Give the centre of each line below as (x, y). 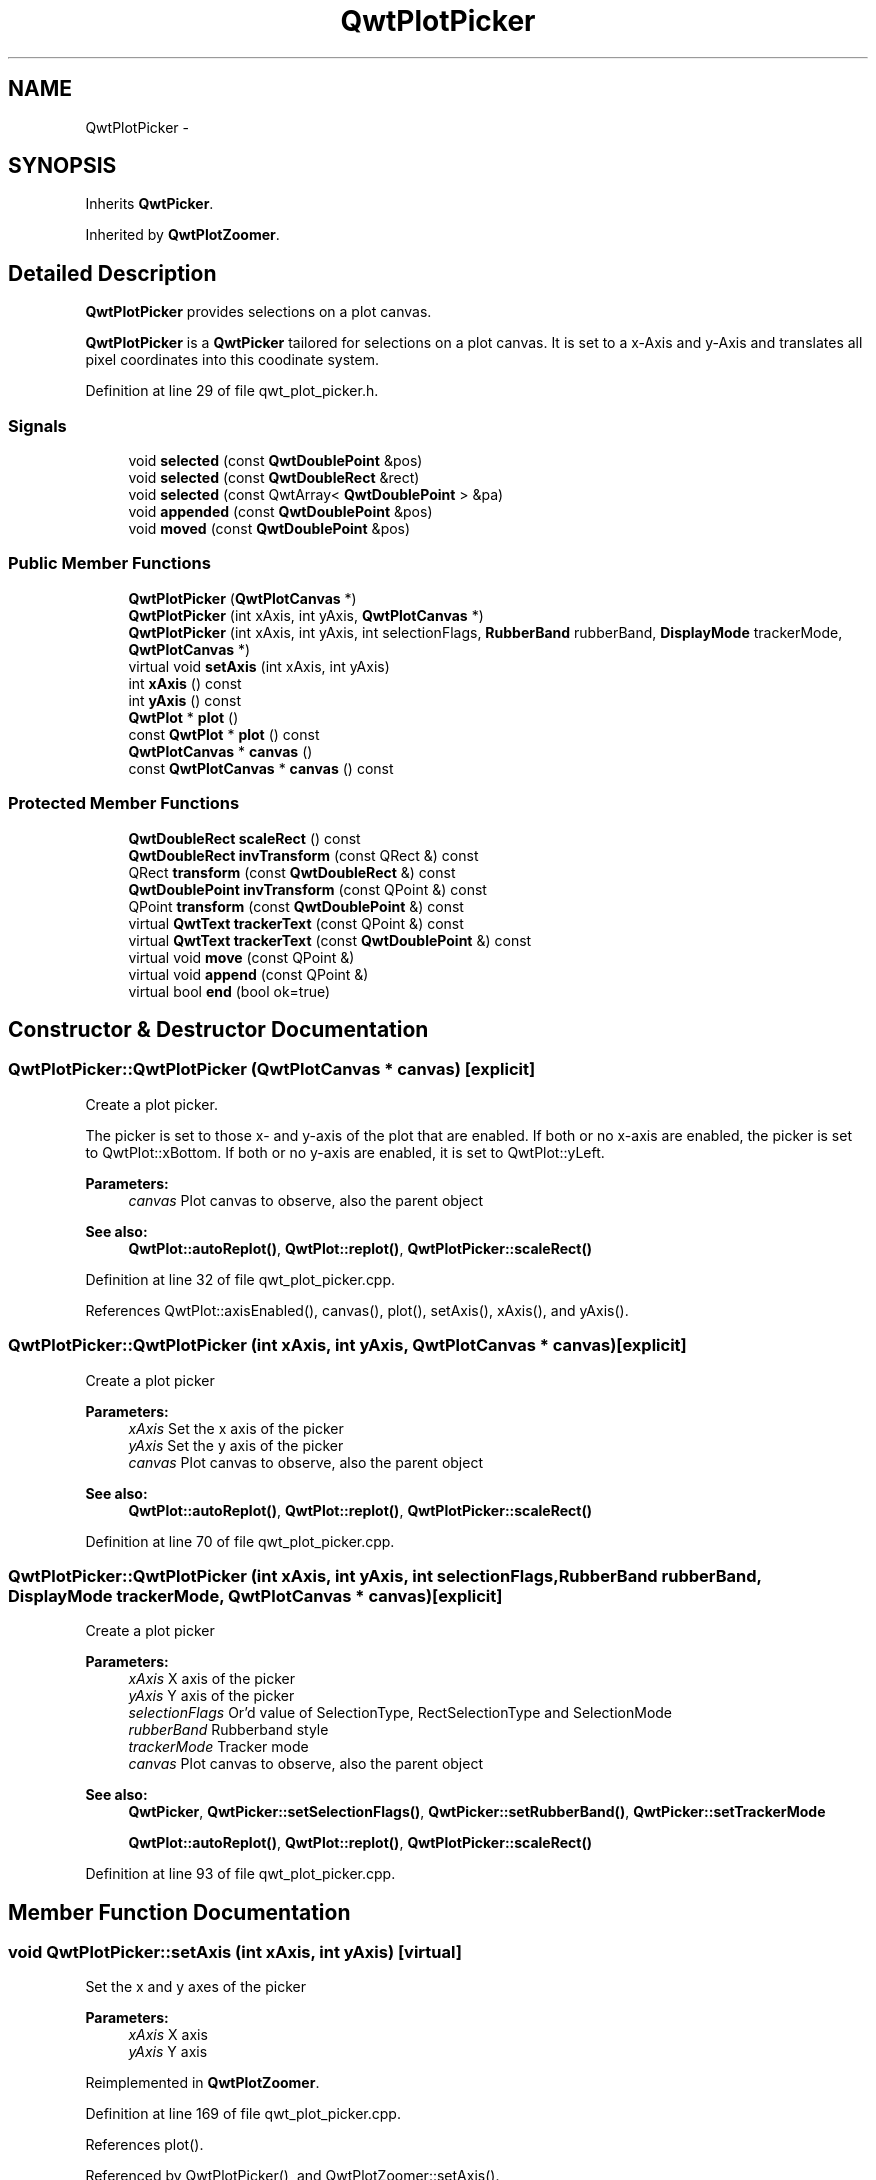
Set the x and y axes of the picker (195, 1987)
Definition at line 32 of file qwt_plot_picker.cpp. (240, 1279)
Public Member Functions (109, 563)
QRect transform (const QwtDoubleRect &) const (292, 872)
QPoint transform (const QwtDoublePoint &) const (296, 906)
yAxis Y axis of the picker (211, 1696)
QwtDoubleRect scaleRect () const (244, 838)
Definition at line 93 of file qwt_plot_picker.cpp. (240, 1874)
